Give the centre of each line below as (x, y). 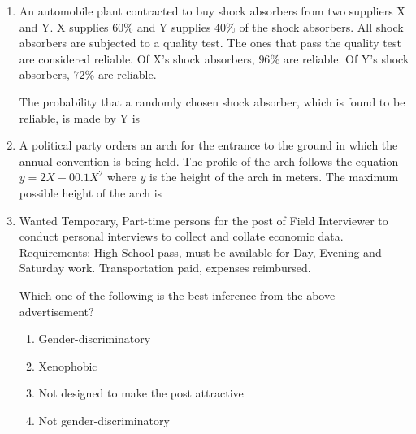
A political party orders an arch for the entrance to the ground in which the (208, 145)
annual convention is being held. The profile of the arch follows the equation (209, 161)
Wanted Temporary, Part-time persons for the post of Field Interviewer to (204, 220)
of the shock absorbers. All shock (321, 26)
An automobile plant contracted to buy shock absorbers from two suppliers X (212, 11)
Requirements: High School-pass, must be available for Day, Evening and (200, 252)
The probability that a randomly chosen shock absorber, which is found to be (212, 101)
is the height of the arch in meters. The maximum (274, 177)
